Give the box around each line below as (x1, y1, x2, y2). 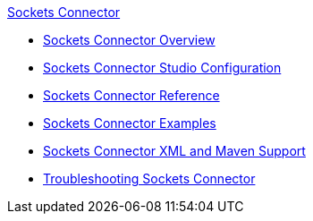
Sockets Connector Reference (43, 88, 220, 103)
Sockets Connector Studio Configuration (43, 60, 282, 75)
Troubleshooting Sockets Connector (43, 171, 256, 186)
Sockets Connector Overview (43, 32, 216, 47)
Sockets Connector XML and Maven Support (43, 143, 306, 158)
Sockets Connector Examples (43, 115, 216, 131)
